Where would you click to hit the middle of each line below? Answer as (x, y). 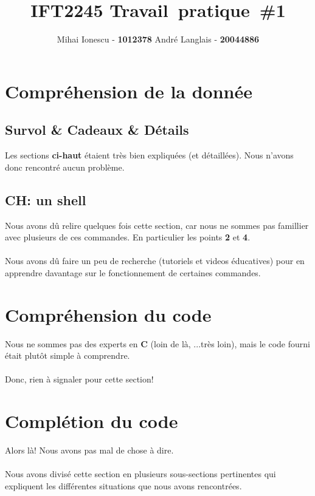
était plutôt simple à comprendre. (67, 355)
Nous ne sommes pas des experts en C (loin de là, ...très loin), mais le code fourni (157, 343)
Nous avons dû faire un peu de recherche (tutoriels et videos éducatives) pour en (155, 261)
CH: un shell (46, 199)
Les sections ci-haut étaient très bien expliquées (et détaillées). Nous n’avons (149, 155)
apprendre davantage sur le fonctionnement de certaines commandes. (133, 272)
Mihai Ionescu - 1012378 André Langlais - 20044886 (158, 39)
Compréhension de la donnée (129, 91)
